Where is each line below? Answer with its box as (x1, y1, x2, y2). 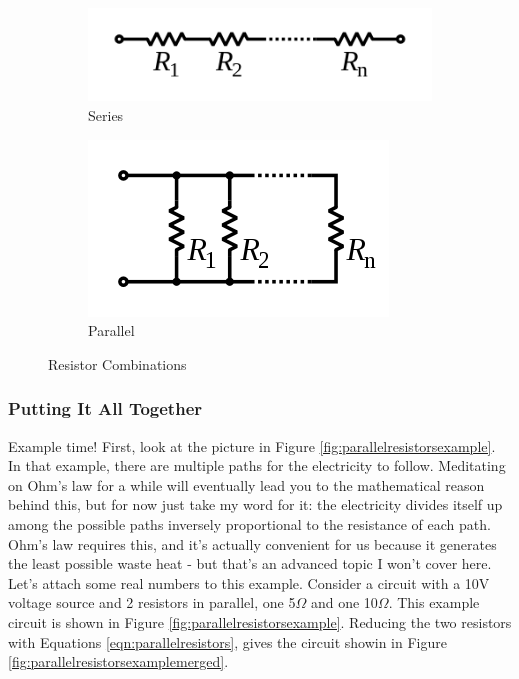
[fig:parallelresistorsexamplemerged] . (8, 651, 229, 672)
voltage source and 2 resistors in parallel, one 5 (8, 592, 296, 613)
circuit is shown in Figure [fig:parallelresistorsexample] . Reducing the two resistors (8, 612, 512, 633)
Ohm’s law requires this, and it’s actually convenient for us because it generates (8, 533, 497, 554)
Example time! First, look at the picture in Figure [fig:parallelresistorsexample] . (8, 435, 496, 456)
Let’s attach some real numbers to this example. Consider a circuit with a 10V (8, 572, 490, 593)
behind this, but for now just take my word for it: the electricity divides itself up (8, 494, 503, 515)
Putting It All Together (8, 396, 203, 421)
